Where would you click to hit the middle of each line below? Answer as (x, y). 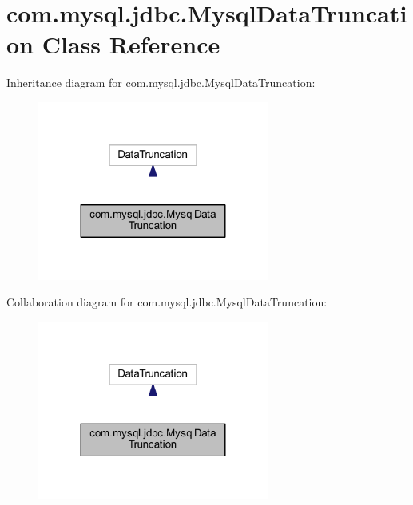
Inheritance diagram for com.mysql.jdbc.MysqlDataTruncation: (161, 83)
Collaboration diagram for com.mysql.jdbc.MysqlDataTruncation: (167, 302)
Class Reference (131, 44)
